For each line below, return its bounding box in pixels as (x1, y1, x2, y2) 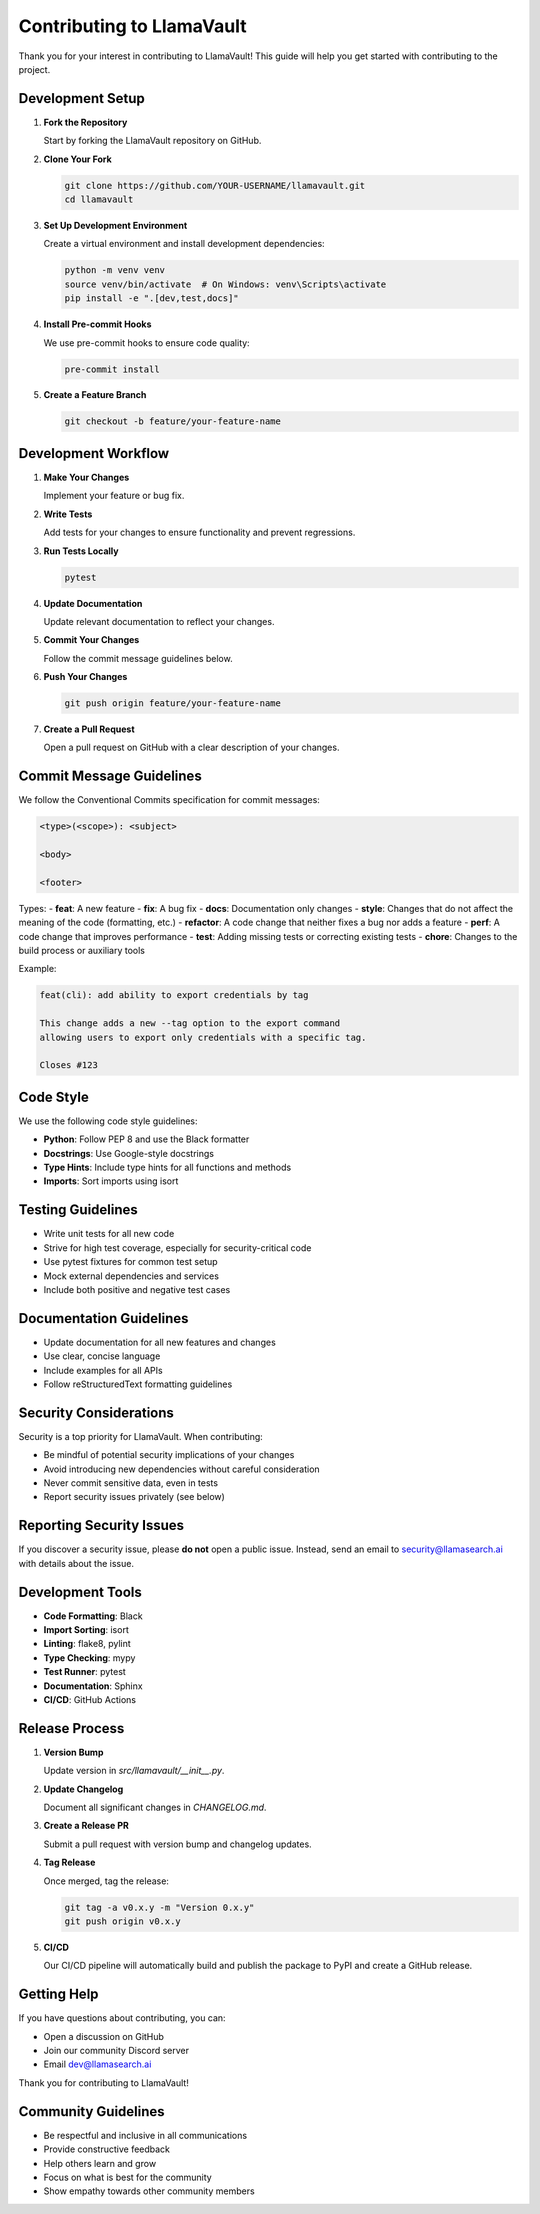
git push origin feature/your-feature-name (64, 698, 282, 709)
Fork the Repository (43, 116, 128, 128)
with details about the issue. (18, 1557, 135, 1569)
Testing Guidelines (18, 1201, 139, 1219)
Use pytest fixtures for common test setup (43, 1256, 219, 1268)
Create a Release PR (43, 1820, 129, 1832)
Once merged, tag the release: (43, 1875, 170, 1887)
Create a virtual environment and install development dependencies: (43, 238, 325, 250)
